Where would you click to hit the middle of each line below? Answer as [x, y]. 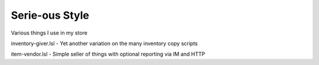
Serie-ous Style [50, 15]
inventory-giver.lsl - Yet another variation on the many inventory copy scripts [104, 43]
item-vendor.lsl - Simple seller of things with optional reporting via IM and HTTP [108, 54]
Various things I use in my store [49, 33]
